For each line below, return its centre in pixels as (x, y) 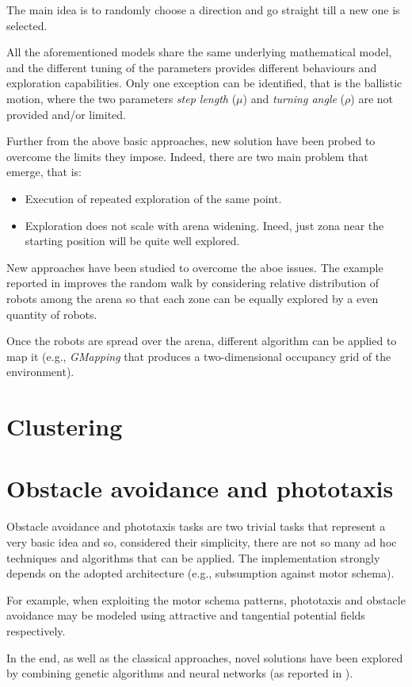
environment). (40, 372)
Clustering (65, 426)
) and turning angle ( (294, 98)
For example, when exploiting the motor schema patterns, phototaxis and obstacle (206, 599)
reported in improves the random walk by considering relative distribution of (193, 283)
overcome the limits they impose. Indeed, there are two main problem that (187, 156)
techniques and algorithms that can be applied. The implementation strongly (193, 557)
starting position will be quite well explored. (132, 241)
